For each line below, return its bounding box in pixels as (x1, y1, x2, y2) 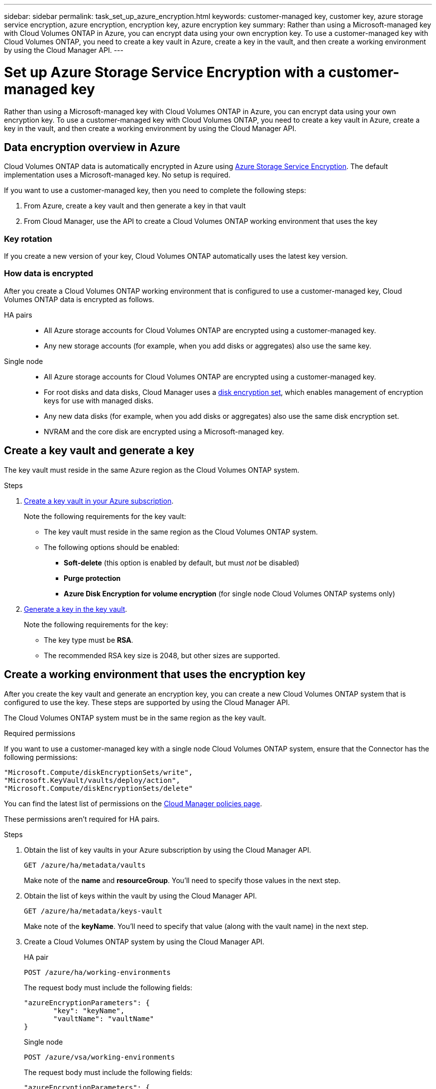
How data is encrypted (4, 268, 94, 279)
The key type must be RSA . (44, 635, 133, 644)
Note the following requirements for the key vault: (24, 512, 186, 521)
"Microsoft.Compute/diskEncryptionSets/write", (4, 768, 193, 776)
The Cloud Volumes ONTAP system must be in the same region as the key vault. (4, 713, 266, 722)
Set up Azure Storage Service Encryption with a (4, 63, 326, 81)
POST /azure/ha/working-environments (24, 968, 171, 976)
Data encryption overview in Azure (4, 141, 180, 154)
